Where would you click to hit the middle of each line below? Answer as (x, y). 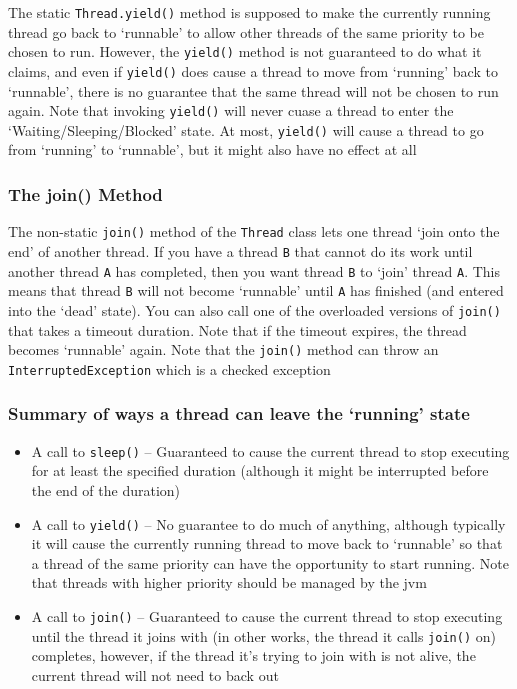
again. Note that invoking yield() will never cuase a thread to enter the (231, 110)
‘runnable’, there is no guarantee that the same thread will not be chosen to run (253, 90)
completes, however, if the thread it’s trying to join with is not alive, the (253, 655)
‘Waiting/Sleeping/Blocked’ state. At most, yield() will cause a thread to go (246, 129)
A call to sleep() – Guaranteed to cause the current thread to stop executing (270, 450)
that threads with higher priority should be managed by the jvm (229, 582)
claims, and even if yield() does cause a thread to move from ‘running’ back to (253, 70)
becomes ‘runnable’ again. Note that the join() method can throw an (223, 349)
